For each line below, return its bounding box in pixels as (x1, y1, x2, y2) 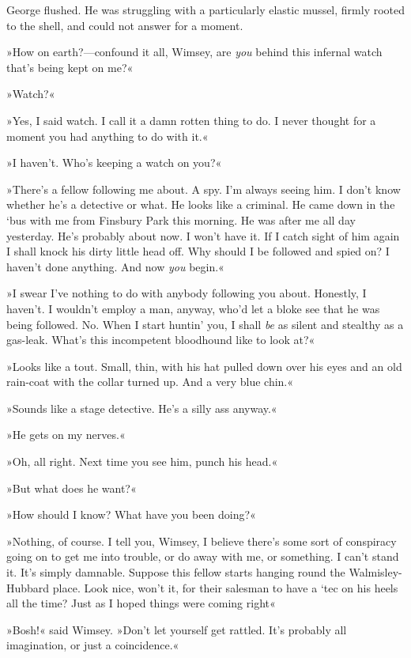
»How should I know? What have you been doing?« (6, 506, 256, 523)
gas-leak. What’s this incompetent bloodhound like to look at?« (6, 331, 315, 348)
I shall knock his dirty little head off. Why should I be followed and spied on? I (6, 243, 390, 259)
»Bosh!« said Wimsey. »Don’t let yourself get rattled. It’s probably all (6, 621, 347, 637)
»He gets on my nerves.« (6, 426, 126, 443)
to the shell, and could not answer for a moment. (6, 17, 243, 33)
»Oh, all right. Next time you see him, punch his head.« (6, 453, 278, 470)
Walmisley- (349, 564, 402, 580)
